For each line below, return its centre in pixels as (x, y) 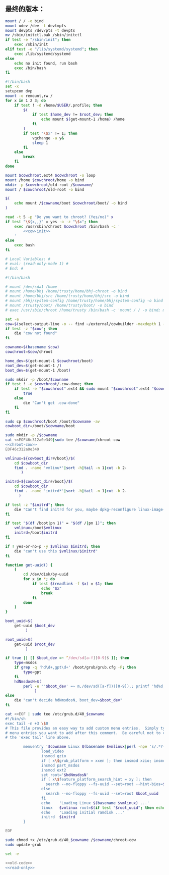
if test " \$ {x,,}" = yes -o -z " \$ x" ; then (52, 222)
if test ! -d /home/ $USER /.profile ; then (58, 105)
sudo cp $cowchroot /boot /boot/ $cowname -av (53, 421)
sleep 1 (40, 143)
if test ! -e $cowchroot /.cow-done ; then (49, 384)
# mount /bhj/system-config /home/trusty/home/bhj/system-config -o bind (84, 301)
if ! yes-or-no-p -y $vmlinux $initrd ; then (53, 546)
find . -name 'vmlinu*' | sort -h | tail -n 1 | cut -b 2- (71, 468)
